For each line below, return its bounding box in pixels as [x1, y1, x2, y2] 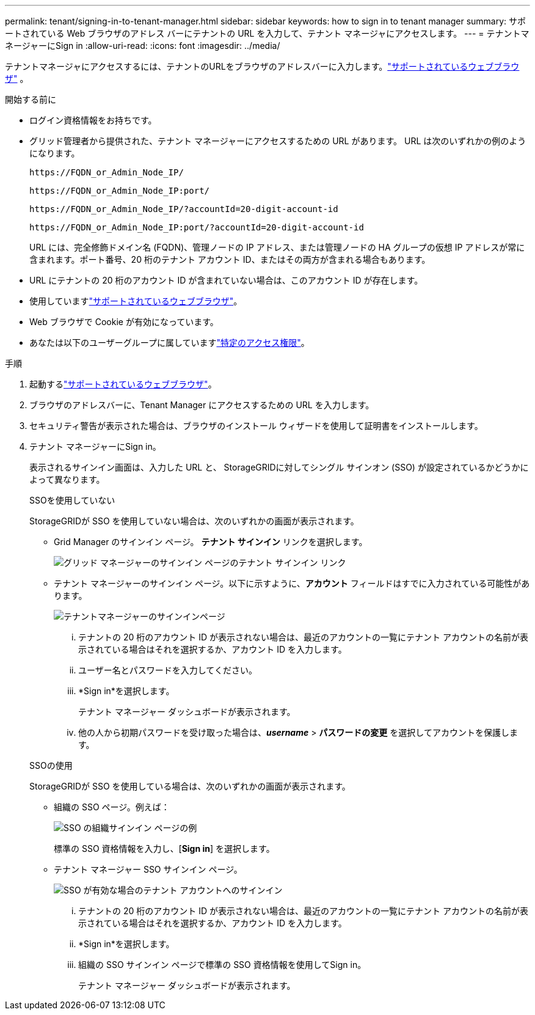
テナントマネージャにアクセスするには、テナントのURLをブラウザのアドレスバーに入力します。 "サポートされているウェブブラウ [5, 61, 520, 71]
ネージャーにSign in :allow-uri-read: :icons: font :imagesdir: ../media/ [5, 40, 280, 51]
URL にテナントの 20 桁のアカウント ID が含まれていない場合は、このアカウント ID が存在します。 [29, 275, 423, 285]
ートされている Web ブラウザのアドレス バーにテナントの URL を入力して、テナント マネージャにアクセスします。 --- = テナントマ [5, 28, 530, 38]
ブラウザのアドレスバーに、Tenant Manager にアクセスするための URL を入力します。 [29, 400, 374, 410]
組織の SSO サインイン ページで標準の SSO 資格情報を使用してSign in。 [78, 959, 366, 970]
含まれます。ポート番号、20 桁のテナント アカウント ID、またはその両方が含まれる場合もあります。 [29, 254, 431, 265]
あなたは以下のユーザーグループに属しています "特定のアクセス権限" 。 [29, 337, 310, 348]
